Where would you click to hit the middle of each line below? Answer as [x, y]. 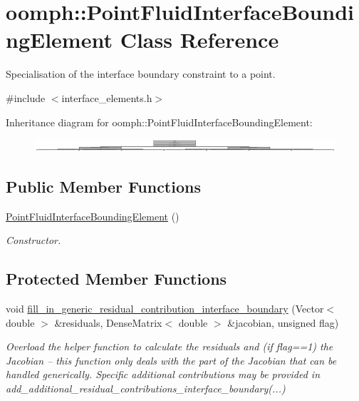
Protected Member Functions [116, 279]
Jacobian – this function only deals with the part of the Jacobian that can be [171, 360]
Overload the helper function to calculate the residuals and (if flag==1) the [170, 346]
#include [26, 97]
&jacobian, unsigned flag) [283, 322]
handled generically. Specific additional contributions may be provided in [163, 374]
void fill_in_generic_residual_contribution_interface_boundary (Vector [165, 308]
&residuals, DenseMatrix [108, 322]
